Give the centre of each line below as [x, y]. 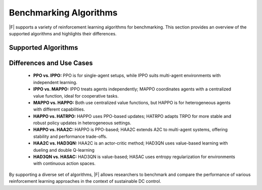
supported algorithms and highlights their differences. [63, 33]
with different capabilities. [59, 109]
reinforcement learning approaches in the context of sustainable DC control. [85, 181]
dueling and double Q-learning [64, 150]
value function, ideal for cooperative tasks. [76, 96]
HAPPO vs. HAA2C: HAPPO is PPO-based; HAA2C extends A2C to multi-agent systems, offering [131, 130]
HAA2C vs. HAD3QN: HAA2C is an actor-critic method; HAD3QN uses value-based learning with [131, 143]
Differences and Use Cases [51, 63]
